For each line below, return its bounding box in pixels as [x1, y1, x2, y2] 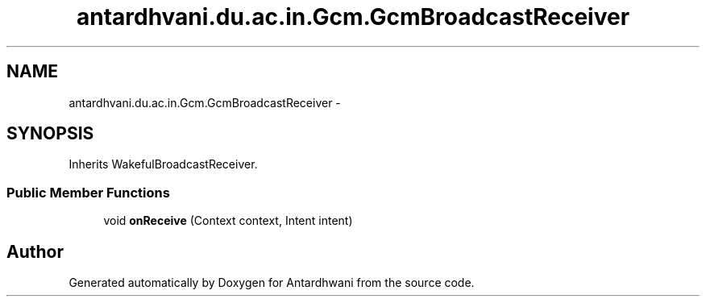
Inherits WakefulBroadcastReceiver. [69, 157, 258, 172]
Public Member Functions [6, 184, 170, 201]
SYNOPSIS [6, 123, 94, 144]
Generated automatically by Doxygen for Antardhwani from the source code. [69, 276, 475, 290]
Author [6, 241, 64, 262]
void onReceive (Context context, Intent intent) [103, 214, 353, 228]
